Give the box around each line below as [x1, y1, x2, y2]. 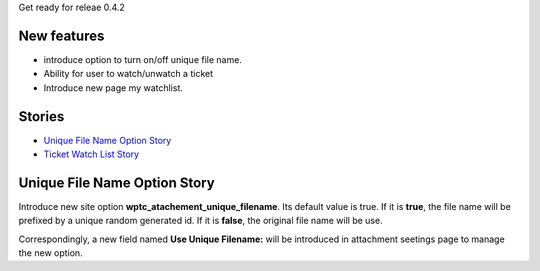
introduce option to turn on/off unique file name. [43, 53, 242, 65]
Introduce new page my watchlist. [43, 81, 184, 94]
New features [18, 27, 105, 44]
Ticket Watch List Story [43, 148, 140, 160]
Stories [18, 108, 65, 125]
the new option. [18, 247, 84, 259]
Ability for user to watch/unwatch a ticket [43, 68, 214, 80]
